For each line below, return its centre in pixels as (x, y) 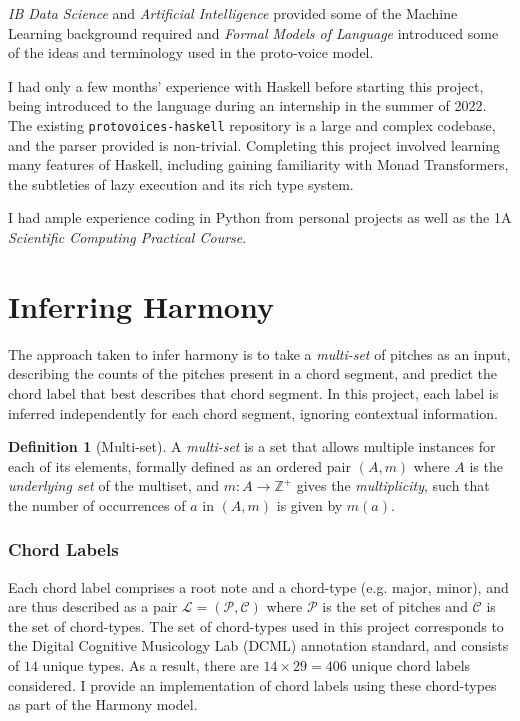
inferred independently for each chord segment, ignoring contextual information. (253, 412)
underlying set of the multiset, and (114, 485)
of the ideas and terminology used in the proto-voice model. (191, 52)
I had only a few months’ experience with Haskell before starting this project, (246, 85)
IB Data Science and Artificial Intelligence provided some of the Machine (233, 13)
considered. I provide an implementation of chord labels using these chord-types (252, 684)
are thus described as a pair (93, 606)
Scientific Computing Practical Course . (127, 237)
